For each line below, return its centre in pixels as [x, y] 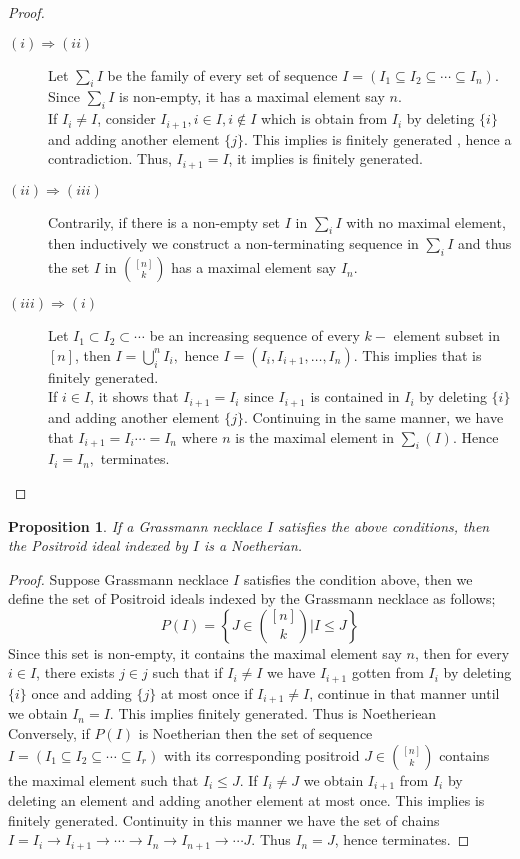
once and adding [81, 692]
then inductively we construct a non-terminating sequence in [233, 243]
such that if [187, 672]
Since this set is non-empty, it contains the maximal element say [205, 652]
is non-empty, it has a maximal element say [252, 96]
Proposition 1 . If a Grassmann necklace [135, 525]
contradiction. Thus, [110, 158]
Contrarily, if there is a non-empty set [164, 221]
